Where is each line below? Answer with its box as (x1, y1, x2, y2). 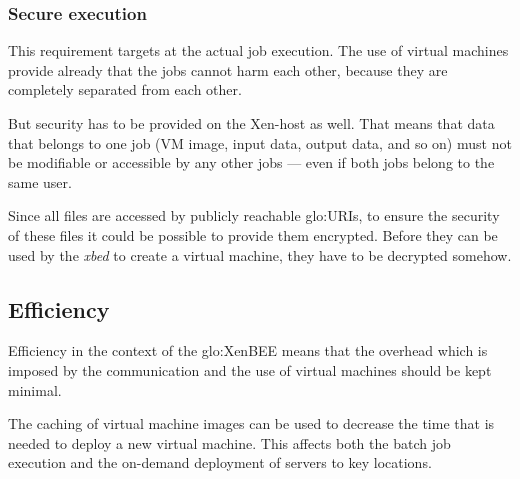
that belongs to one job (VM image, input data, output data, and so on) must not (8, 132, 512, 153)
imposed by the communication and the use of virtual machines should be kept (8, 359, 492, 380)
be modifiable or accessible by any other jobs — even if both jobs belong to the (8, 152, 495, 173)
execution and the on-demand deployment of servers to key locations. (8, 452, 432, 473)
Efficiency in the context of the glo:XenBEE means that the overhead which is (8, 340, 488, 361)
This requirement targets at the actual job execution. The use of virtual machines (8, 40, 509, 61)
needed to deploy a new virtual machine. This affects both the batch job (8, 432, 451, 453)
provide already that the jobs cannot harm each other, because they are (8, 59, 448, 80)
